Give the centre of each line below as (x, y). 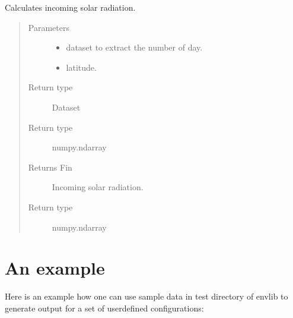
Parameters (49, 27)
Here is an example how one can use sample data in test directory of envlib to (146, 296)
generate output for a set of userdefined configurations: (104, 308)
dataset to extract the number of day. (134, 47)
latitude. (81, 67)
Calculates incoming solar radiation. (70, 7)
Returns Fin (50, 167)
